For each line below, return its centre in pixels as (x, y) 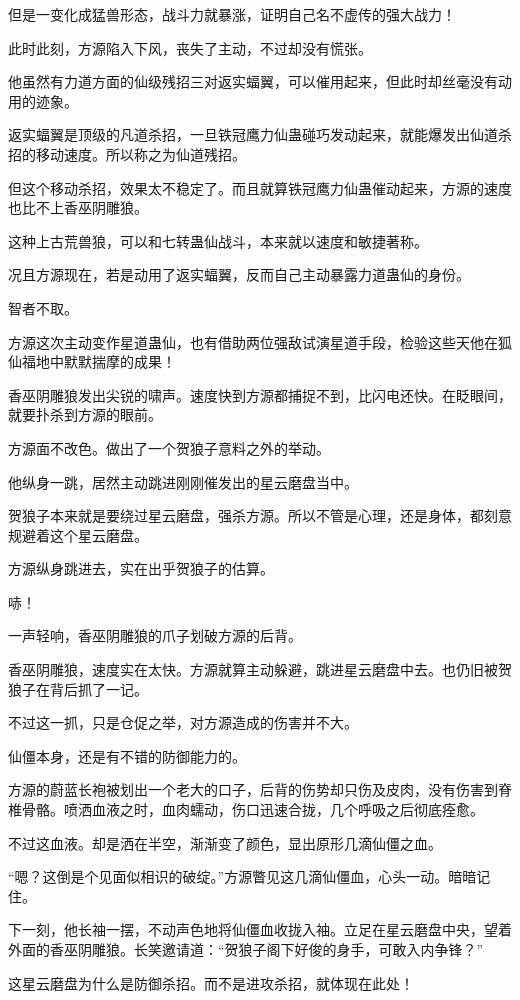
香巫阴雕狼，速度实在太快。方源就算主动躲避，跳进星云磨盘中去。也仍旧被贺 (260, 669)
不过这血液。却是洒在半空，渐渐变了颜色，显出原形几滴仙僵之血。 (225, 842)
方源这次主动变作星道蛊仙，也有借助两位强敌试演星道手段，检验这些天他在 (253, 341)
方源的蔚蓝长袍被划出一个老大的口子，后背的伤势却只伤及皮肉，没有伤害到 (253, 789)
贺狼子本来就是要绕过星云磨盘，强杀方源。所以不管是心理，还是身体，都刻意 (260, 515)
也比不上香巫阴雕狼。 (78, 207)
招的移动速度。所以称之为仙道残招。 (127, 153)
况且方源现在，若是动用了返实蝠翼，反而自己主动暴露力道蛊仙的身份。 (239, 274)
